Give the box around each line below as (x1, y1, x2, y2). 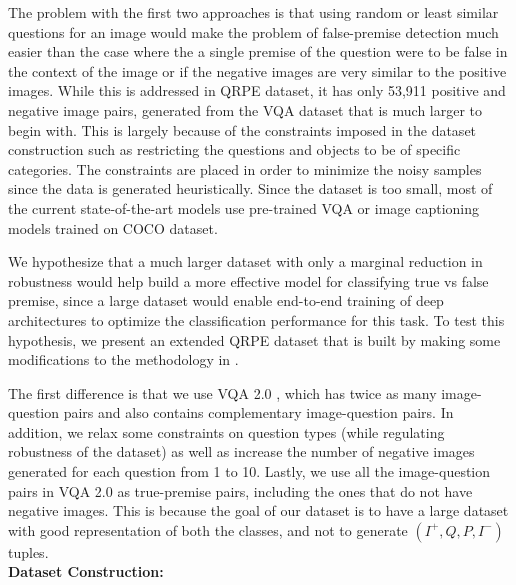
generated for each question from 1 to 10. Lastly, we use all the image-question (8, 461, 491, 482)
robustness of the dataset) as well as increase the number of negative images (8, 441, 475, 462)
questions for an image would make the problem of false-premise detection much (8, 21, 499, 42)
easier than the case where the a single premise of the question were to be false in (8, 41, 508, 62)
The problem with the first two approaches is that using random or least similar (8, 2, 499, 22)
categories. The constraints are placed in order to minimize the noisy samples (8, 158, 482, 179)
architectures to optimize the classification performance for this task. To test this (8, 309, 505, 330)
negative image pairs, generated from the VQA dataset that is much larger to (8, 99, 483, 120)
